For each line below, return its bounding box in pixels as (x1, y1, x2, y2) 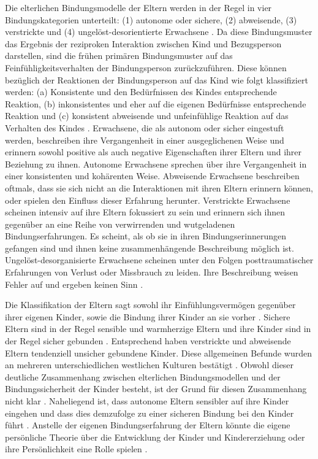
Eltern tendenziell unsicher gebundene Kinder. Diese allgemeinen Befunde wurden (5, 346, 312, 359)
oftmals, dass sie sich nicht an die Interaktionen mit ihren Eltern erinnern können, (5, 181, 313, 194)
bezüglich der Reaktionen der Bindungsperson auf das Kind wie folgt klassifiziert (5, 73, 308, 86)
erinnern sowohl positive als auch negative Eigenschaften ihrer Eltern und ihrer (5, 145, 302, 158)
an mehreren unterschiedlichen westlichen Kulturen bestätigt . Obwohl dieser (5, 358, 294, 371)
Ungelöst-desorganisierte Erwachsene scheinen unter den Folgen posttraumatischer (5, 253, 314, 266)
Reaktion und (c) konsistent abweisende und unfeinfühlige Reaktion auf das (5, 109, 289, 122)
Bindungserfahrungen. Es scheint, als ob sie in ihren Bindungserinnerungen (5, 229, 287, 242)
